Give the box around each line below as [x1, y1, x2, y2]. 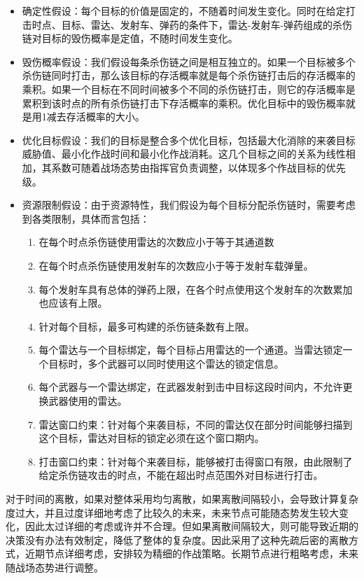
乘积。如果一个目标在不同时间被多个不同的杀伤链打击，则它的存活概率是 [22, 81, 356, 96]
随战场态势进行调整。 [6, 560, 104, 574]
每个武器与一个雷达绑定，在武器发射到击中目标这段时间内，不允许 [38, 379, 343, 394]
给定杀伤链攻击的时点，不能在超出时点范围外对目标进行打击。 [38, 468, 323, 482]
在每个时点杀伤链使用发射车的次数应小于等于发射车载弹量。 [38, 258, 314, 272]
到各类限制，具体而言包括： [22, 211, 150, 225]
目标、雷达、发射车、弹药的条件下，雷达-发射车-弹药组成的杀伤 [61, 17, 353, 32]
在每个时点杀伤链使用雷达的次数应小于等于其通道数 [38, 235, 274, 249]
